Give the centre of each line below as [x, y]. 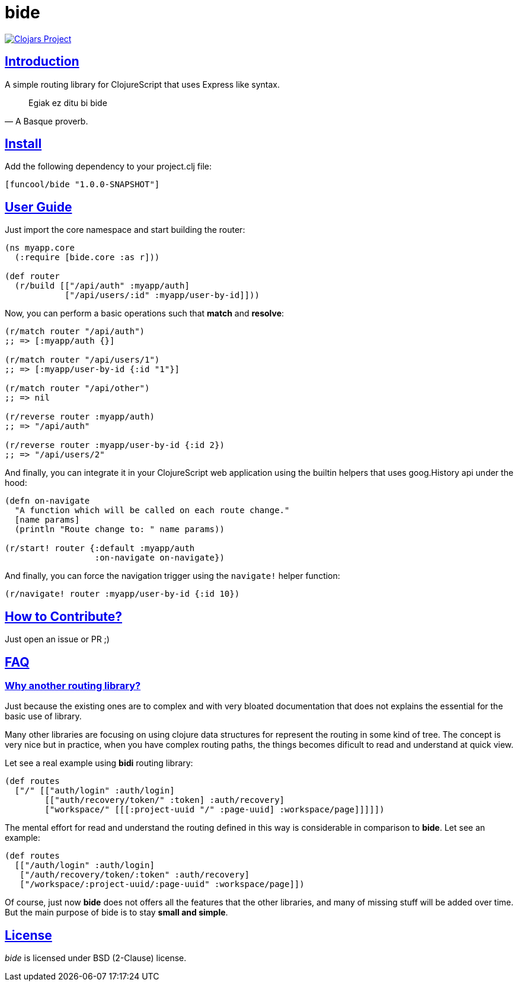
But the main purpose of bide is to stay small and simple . [116, 913]
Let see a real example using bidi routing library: [99, 763]
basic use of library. [43, 716]
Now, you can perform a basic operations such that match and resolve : [145, 313]
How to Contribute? [64, 616]
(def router [32, 276]
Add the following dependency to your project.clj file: [108, 167]
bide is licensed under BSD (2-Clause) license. [96, 958]
